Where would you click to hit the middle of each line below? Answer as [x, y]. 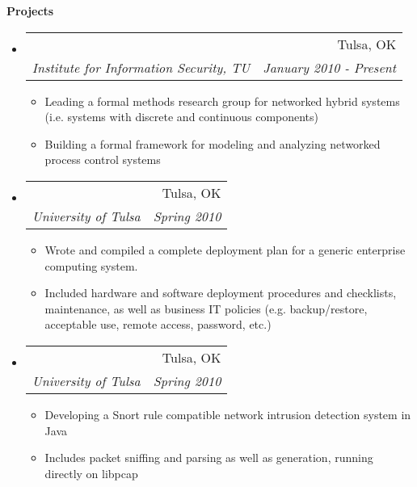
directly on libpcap [91, 473]
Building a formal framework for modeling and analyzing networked [213, 143]
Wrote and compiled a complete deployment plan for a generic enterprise [225, 249]
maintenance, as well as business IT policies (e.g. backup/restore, [206, 308]
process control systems [103, 160]
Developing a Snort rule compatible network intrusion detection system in [228, 414]
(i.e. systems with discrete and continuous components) [182, 117]
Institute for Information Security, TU [141, 67]
